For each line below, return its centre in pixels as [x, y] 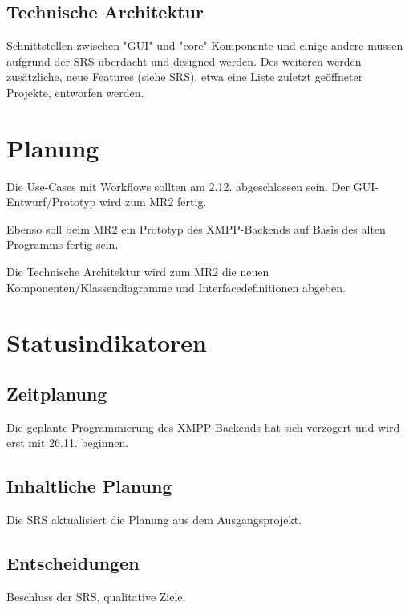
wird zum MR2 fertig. [153, 202]
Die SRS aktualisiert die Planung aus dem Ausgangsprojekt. [154, 520]
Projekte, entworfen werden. [75, 92]
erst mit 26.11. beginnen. [68, 443]
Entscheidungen [73, 563]
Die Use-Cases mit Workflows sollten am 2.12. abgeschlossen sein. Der [178, 186]
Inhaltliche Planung [89, 486]
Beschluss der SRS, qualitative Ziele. [96, 597]
